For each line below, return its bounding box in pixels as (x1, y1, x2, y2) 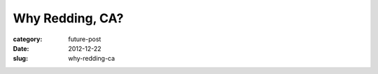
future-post (68, 35, 101, 43)
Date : (13, 44, 29, 52)
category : (13, 35, 43, 43)
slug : (13, 54, 28, 63)
